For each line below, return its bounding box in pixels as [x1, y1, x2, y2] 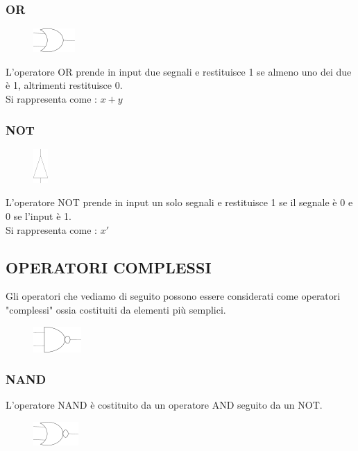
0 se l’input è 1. [6, 209, 71, 223]
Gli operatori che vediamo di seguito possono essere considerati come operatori [6, 289, 341, 303]
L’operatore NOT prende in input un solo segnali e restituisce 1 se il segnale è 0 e [6, 195, 353, 210]
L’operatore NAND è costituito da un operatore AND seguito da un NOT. [6, 398, 323, 412]
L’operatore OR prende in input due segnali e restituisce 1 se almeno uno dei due [6, 64, 352, 78]
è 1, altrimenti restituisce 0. [6, 78, 123, 92]
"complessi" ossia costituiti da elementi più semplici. [6, 302, 226, 316]
